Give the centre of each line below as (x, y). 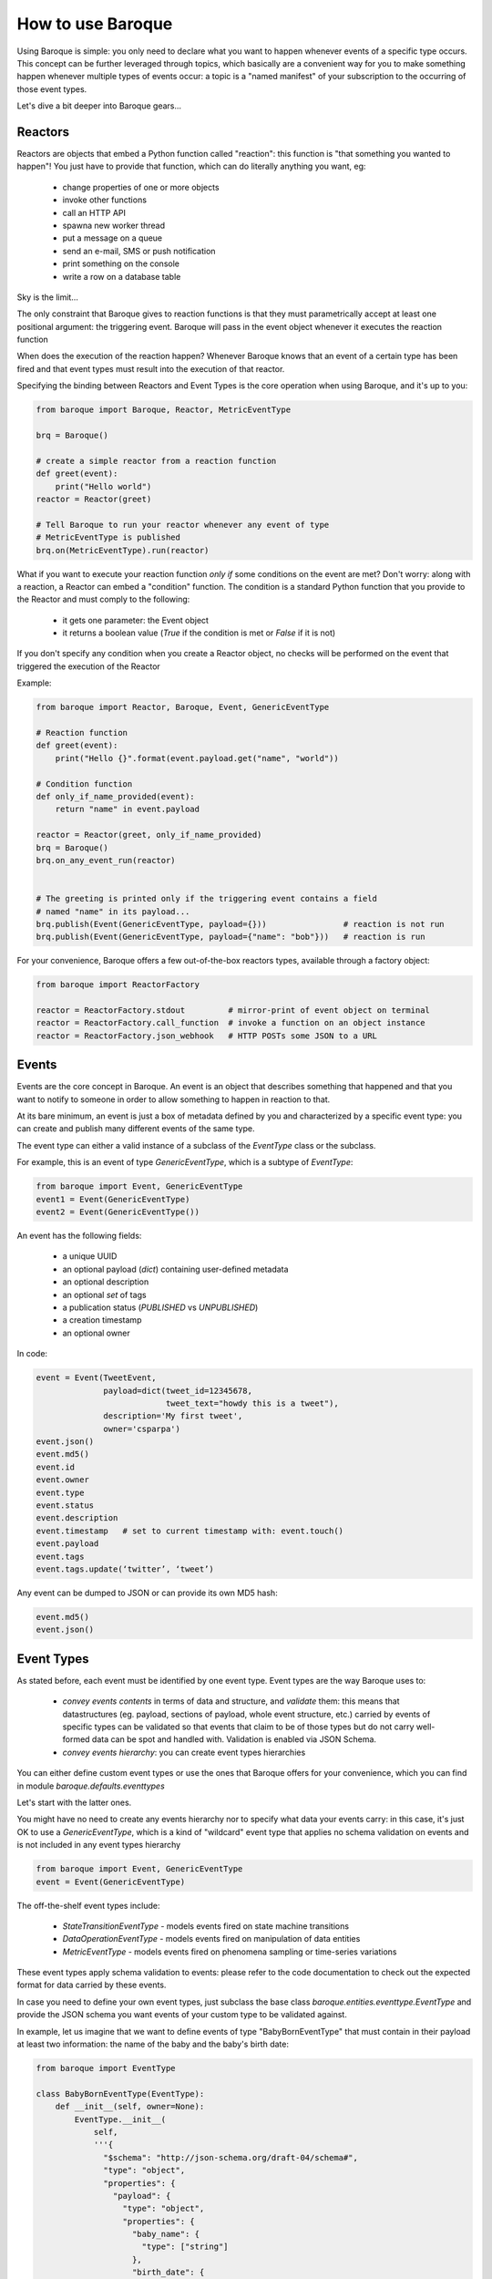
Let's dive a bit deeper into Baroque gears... (99, 106)
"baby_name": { (166, 2234)
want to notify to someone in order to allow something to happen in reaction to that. (174, 1099)
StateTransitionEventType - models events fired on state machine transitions (206, 1926)
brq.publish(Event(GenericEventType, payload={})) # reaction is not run (241, 924)
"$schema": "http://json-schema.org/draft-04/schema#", (231, 2157)
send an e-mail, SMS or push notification (139, 251)
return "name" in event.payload (128, 810)
